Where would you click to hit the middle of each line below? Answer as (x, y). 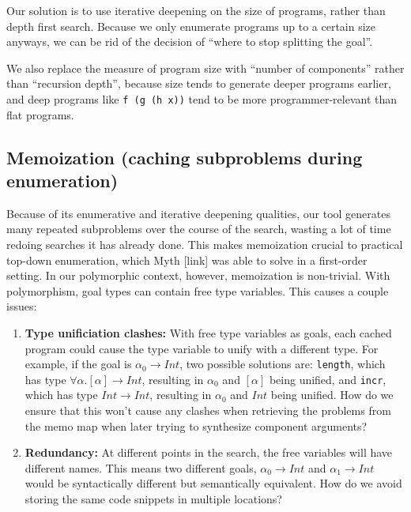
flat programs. (40, 114)
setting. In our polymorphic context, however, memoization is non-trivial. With (198, 275)
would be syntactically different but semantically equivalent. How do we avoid (213, 483)
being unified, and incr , (328, 379)
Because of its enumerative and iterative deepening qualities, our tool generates (198, 213)
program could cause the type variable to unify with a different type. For (202, 348)
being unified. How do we (332, 395)
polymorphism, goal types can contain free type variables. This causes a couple (198, 290)
